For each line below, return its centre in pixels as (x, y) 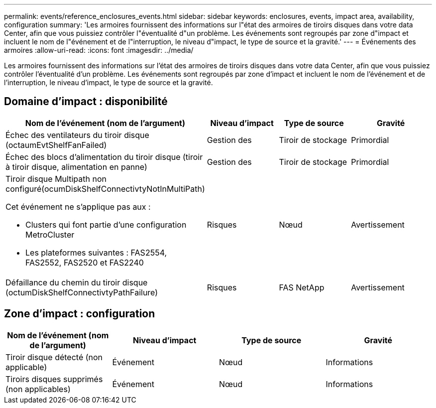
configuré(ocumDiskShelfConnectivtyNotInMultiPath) (105, 189)
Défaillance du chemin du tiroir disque (77, 282)
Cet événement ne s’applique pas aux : (78, 206)
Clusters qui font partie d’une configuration (106, 224)
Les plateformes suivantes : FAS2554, (96, 252)
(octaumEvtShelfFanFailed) (56, 145)
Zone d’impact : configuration (80, 314)
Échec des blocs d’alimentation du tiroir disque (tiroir (104, 157)
